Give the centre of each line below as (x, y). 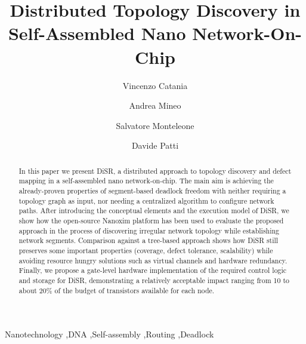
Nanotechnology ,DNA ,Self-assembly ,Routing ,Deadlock (109, 334)
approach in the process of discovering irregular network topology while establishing (149, 230)
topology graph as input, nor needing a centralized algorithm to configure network (146, 200)
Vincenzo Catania (155, 85)
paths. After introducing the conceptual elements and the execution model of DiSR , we (154, 211)
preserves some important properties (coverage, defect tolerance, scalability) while (146, 250)
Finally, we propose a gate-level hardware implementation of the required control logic (153, 270)
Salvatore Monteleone (155, 125)
